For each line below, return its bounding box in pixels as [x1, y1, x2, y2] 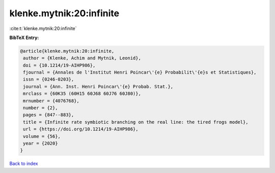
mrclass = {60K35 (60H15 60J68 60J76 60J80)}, [23, 91, 141, 96]
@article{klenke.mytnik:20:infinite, [20, 48, 115, 54]
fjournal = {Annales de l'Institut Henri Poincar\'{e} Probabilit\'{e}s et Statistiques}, [23, 70, 257, 76]
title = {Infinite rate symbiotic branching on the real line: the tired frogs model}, [23, 119, 249, 125]
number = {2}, [23, 105, 58, 111]
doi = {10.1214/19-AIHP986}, [23, 62, 96, 68]
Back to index [9, 160, 38, 167]
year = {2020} [23, 141, 58, 146]
